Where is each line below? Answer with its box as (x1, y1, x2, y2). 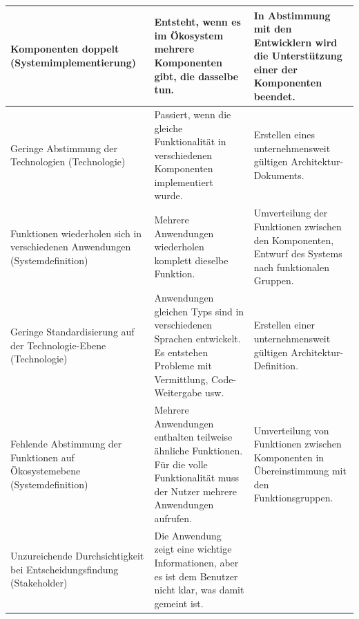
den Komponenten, (253, 232, 334, 247)
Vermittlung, (154, 371, 208, 386)
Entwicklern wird (253, 35, 338, 49)
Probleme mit (154, 358, 212, 373)
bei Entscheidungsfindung (10, 562, 119, 576)
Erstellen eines (253, 127, 315, 142)
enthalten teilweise (154, 429, 233, 444)
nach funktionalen (253, 259, 329, 274)
